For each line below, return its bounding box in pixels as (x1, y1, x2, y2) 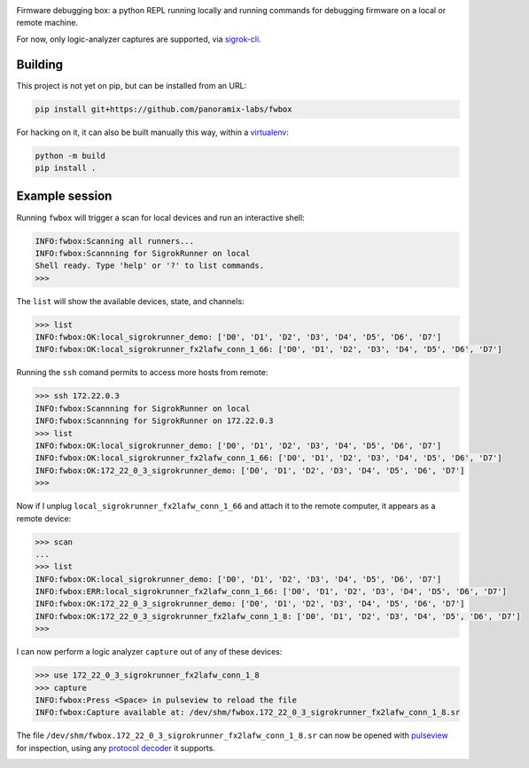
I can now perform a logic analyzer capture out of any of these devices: (16, 647, 283, 657)
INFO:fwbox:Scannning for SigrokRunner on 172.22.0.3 (35, 416, 274, 426)
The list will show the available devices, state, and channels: (16, 295, 245, 306)
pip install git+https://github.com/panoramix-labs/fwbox (35, 104, 292, 114)
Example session (16, 189, 113, 204)
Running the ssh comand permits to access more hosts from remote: (16, 367, 268, 378)
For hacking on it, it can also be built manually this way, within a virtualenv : (16, 127, 290, 137)
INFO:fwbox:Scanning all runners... (35, 236, 195, 246)
